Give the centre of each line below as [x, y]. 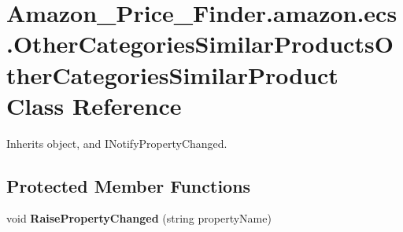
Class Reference [94, 105]
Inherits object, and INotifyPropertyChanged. [117, 143]
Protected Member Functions [129, 185]
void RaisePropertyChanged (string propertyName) [139, 218]
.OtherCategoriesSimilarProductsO [200, 44]
